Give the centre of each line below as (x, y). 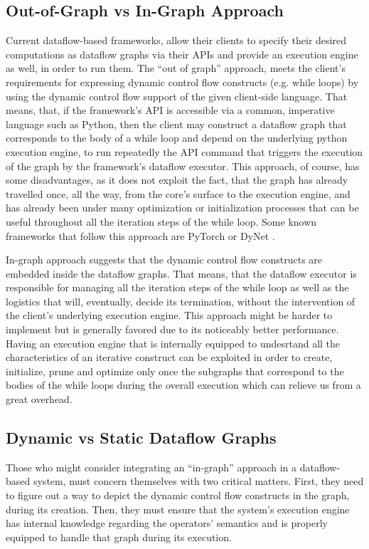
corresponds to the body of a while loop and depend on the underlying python (177, 138)
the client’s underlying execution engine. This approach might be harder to (169, 315)
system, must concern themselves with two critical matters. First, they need (198, 481)
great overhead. (39, 399)
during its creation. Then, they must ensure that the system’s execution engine (178, 509)
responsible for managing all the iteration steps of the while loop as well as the (177, 287)
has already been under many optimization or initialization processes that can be (182, 208)
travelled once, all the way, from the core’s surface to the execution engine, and (178, 193)
